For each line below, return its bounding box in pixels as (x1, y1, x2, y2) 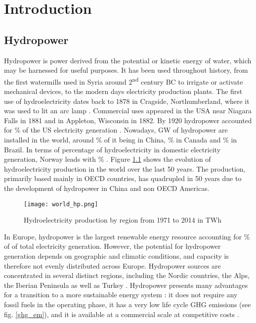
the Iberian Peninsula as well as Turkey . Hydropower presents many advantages (4, 279, 248, 290)
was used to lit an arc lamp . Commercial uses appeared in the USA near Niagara (4, 105, 252, 116)
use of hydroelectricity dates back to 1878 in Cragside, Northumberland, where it (4, 95, 250, 106)
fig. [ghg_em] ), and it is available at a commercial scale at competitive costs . (4, 309, 239, 319)
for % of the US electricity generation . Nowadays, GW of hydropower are (4, 125, 228, 135)
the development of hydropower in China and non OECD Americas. (4, 183, 210, 193)
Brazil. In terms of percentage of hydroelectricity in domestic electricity (4, 144, 221, 154)
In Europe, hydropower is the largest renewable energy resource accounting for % (4, 231, 250, 241)
